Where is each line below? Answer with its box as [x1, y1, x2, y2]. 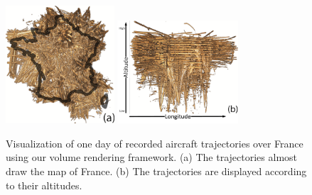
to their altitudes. [6, 177, 82, 192]
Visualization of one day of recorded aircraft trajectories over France [6, 135, 303, 150]
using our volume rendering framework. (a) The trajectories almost [6, 150, 298, 165]
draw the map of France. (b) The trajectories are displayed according [6, 164, 307, 179]
